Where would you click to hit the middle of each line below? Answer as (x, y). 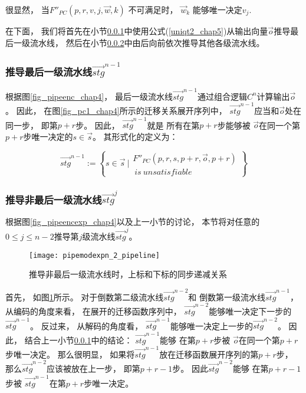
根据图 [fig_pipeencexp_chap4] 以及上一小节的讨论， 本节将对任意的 (133, 221)
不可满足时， (153, 9)
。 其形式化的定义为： (135, 136)
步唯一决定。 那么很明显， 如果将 (70, 354)
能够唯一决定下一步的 (250, 311)
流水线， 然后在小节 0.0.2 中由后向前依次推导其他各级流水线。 (147, 42)
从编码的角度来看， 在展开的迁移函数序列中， (93, 311)
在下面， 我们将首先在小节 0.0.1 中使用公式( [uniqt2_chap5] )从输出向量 (137, 31)
